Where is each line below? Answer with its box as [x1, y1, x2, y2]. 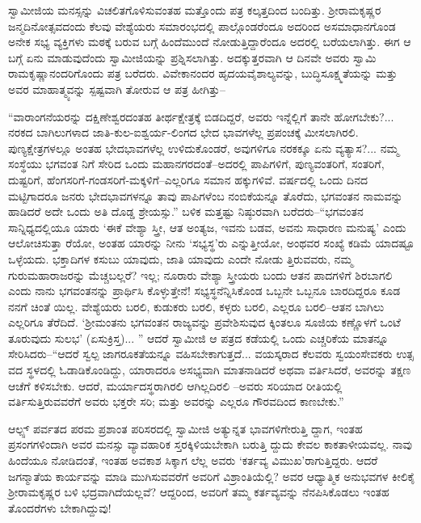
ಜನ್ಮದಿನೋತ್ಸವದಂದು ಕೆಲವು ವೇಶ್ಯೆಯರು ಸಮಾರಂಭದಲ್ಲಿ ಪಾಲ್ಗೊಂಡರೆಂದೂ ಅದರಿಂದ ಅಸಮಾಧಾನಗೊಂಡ [8, 17, 396, 34]
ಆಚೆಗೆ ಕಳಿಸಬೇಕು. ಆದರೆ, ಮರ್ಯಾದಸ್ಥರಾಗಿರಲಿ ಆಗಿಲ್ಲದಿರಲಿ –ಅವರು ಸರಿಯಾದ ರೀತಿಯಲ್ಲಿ [8, 377, 343, 394]
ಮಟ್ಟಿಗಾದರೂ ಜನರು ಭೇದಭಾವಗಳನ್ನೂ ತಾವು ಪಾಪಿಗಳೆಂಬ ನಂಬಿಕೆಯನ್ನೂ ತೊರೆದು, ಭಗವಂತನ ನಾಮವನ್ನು [8, 187, 403, 204]
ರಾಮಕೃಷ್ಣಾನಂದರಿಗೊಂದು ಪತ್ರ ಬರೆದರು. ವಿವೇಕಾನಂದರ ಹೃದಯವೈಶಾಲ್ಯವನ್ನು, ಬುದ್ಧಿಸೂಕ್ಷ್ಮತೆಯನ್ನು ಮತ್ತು [8, 65, 398, 82]
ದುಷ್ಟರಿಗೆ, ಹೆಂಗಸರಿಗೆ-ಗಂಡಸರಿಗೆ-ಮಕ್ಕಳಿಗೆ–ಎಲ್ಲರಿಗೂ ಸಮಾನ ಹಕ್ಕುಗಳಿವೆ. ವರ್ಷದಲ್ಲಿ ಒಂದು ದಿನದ [8, 171, 368, 188]
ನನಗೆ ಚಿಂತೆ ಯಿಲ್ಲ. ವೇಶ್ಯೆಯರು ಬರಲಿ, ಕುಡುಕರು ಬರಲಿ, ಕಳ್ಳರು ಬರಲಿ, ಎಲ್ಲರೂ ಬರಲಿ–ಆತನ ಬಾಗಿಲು [8, 297, 385, 314]
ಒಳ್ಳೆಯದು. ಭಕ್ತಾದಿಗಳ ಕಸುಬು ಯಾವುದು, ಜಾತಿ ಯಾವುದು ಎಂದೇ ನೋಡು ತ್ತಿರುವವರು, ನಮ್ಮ [8, 250, 353, 267]
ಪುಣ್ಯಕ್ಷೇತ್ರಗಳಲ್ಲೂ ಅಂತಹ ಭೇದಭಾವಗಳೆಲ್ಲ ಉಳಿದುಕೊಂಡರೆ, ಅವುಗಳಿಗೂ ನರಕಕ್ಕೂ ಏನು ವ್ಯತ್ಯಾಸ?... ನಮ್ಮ [8, 139, 399, 156]
